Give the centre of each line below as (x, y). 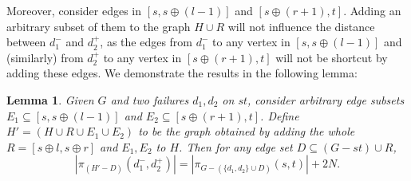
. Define (280, 115)
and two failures (150, 99)
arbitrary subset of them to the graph (99, 26)
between (26, 42)
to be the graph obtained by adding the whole (247, 131)
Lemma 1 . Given (50, 99)
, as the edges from (146, 42)
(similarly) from (45, 57)
